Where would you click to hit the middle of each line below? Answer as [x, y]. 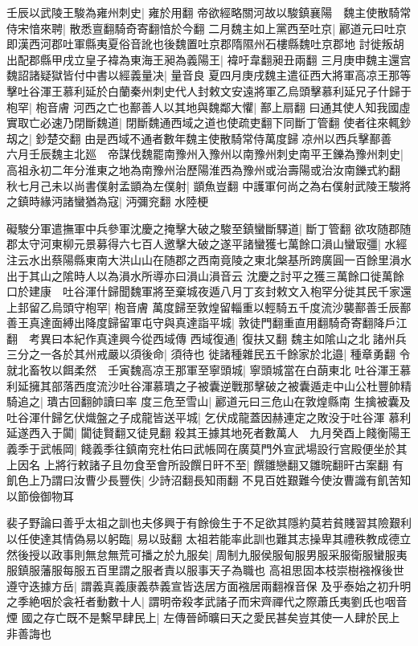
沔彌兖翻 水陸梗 [167, 201]
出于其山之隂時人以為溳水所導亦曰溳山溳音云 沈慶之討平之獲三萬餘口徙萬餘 [205, 275]
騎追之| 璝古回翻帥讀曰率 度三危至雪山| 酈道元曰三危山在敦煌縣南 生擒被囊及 [209, 401]
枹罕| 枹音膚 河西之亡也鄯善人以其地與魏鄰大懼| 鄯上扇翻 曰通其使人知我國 [203, 106]
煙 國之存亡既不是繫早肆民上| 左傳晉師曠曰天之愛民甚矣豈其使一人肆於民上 [203, 617]
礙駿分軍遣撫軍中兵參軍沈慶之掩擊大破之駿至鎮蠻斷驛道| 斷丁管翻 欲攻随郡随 [209, 228]
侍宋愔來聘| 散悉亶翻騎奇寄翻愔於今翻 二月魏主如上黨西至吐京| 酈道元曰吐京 [207, 28]
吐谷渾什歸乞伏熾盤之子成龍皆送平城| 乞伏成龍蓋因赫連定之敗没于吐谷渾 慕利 [209, 417]
